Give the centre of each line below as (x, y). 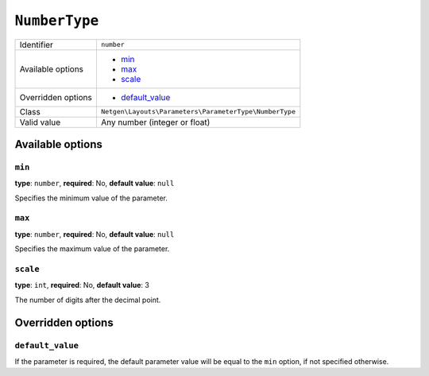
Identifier (36, 45)
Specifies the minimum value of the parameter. (91, 198)
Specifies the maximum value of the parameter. (92, 249)
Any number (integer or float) (155, 122)
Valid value (40, 122)
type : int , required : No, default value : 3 (82, 285)
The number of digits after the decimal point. (88, 300)
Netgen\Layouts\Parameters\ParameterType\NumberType (198, 112)
